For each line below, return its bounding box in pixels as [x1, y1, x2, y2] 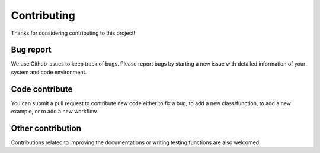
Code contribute [11, 84, 73, 94]
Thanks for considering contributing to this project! [11, 30, 136, 37]
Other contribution [11, 123, 82, 133]
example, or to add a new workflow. [11, 108, 98, 115]
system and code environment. [11, 69, 87, 76]
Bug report [11, 45, 52, 55]
